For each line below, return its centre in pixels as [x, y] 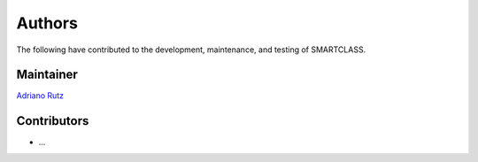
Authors [47, 23]
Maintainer [47, 75]
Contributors [53, 121]
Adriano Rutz [40, 96]
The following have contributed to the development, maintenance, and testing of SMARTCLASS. [191, 50]
